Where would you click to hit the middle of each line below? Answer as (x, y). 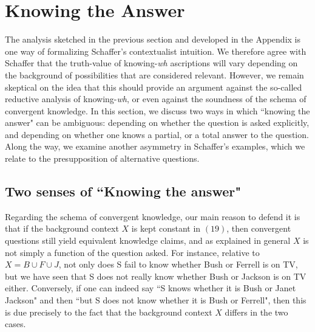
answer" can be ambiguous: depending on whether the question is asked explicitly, (157, 123)
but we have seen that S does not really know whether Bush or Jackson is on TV (156, 276)
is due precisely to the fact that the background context (109, 312)
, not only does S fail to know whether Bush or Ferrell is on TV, (178, 264)
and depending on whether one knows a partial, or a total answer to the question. (157, 134)
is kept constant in (166, 228)
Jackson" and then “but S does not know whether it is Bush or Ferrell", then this (156, 300)
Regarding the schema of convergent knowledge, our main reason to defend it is (153, 216)
